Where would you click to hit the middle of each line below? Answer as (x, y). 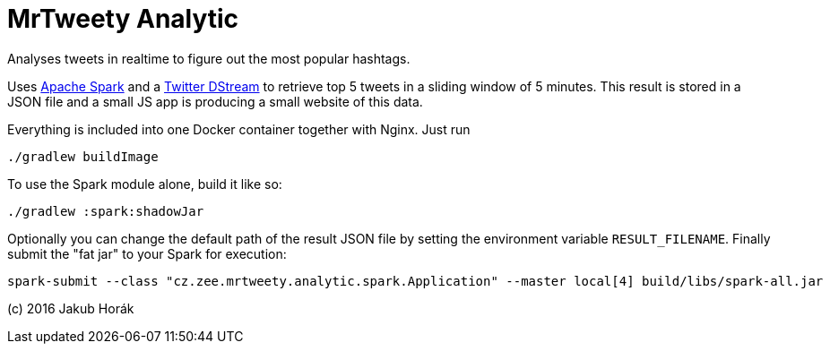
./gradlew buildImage (83, 156)
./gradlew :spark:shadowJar (106, 211)
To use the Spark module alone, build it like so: (145, 184)
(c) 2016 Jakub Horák (71, 308)
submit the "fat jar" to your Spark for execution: (147, 253)
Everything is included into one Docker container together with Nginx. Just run (239, 129)
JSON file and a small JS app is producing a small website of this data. (215, 101)
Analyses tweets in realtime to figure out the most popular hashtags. (209, 58)
